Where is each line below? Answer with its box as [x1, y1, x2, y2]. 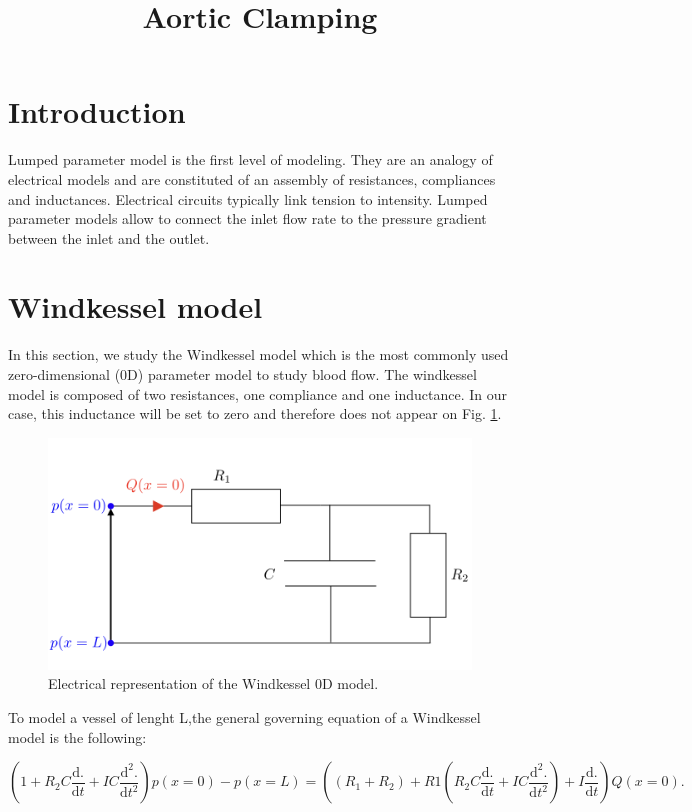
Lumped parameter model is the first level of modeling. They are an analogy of [8, 149, 493, 170]
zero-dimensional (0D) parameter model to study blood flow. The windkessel [8, 364, 477, 384]
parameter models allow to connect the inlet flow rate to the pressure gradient [8, 208, 487, 229]
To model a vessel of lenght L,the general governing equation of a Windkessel [8, 706, 481, 727]
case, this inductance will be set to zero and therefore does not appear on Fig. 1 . [8, 403, 502, 424]
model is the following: [8, 726, 147, 747]
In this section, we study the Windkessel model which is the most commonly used [8, 344, 509, 365]
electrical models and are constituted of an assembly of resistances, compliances [8, 168, 496, 189]
